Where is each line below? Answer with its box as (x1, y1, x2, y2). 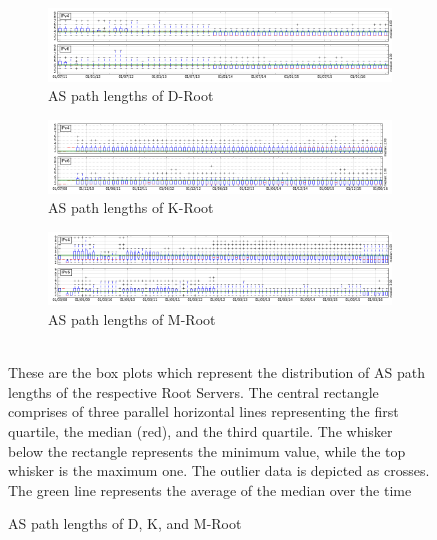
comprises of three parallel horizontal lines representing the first (8, 401, 399, 422)
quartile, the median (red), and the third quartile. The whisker (8, 421, 393, 442)
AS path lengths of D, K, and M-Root (8, 513, 242, 534)
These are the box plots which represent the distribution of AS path (8, 362, 425, 383)
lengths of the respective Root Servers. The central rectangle (8, 381, 379, 402)
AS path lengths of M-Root (48, 309, 216, 330)
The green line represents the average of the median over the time (8, 479, 412, 500)
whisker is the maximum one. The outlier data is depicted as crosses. (8, 460, 430, 481)
